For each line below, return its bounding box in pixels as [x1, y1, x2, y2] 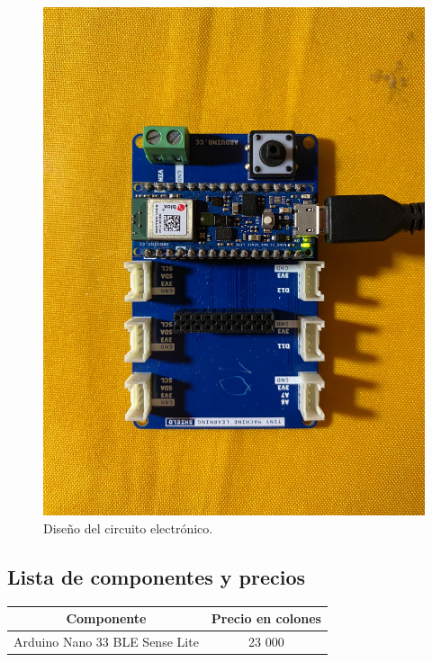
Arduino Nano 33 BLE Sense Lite [13, 632, 199, 651]
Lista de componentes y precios [7, 562, 306, 590]
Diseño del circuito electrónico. [43, 518, 213, 537]
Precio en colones [211, 609, 321, 628]
